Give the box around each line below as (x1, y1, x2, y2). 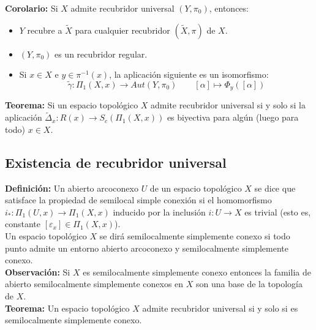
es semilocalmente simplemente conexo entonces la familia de (83, 265, 311, 278)
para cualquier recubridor (75, 23, 170, 36)
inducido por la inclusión (113, 205, 206, 218)
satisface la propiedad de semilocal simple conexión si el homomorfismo (5, 193, 272, 206)
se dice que (254, 181, 296, 194)
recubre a (27, 23, 62, 36)
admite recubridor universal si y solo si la (151, 99, 306, 111)
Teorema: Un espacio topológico (5, 301, 130, 314)
